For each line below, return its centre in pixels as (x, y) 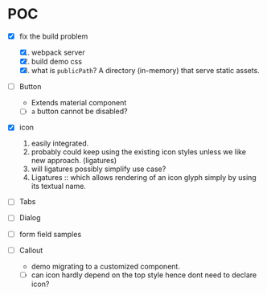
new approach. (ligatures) (74, 161)
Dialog (30, 218)
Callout (31, 250)
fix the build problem (53, 36)
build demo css (56, 62)
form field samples (50, 234)
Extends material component (79, 103)
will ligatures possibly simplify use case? (99, 169)
